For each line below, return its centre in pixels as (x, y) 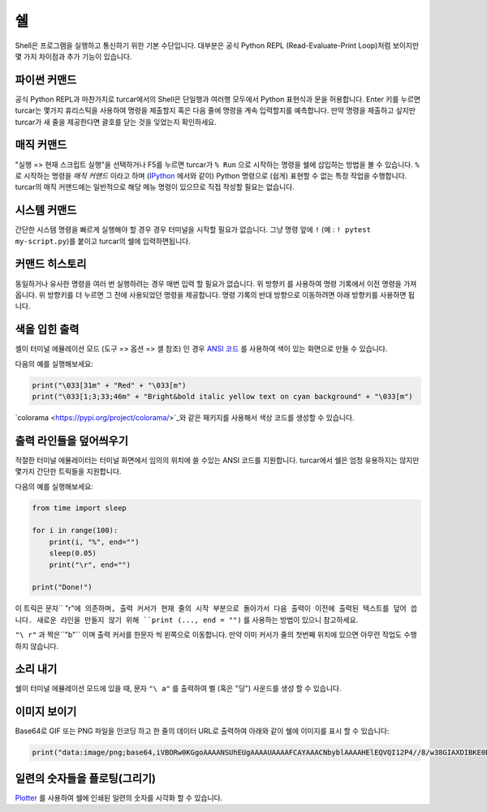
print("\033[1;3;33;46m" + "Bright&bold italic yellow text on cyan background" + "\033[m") (222, 396)
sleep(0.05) (73, 553)
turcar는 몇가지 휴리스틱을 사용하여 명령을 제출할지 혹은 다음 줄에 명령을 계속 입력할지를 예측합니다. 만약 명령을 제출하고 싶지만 (215, 110)
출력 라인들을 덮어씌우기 (72, 441)
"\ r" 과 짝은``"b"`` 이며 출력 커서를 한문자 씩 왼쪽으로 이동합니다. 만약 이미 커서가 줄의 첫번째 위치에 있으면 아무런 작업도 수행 (216, 635)
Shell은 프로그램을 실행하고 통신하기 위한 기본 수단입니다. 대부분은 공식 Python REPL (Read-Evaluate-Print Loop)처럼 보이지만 (217, 45)
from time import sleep (80, 508)
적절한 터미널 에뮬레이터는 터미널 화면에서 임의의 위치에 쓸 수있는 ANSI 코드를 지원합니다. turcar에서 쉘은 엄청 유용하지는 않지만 (217, 460)
